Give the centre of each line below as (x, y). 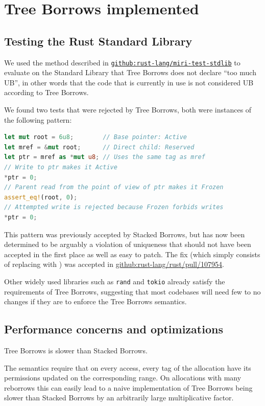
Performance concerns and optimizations (114, 329)
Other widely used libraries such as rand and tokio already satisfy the (115, 281)
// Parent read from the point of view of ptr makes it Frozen (114, 187)
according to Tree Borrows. (46, 92)
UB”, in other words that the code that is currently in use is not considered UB (129, 82)
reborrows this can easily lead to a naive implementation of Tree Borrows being (128, 387)
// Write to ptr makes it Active (61, 167)
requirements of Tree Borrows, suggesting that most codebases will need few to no (132, 291)
